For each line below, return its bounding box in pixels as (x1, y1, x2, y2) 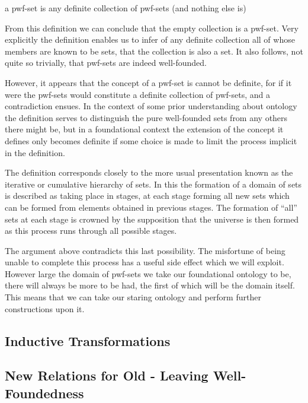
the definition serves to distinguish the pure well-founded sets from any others (5, 111, 288, 123)
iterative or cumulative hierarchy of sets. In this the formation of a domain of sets (5, 177, 302, 190)
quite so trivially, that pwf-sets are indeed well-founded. (5, 56, 207, 69)
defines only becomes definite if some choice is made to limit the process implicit (5, 134, 297, 147)
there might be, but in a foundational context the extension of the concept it (5, 123, 284, 135)
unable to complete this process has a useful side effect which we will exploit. (5, 256, 284, 268)
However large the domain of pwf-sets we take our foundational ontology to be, (5, 267, 291, 280)
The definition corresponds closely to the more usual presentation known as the (5, 166, 293, 179)
